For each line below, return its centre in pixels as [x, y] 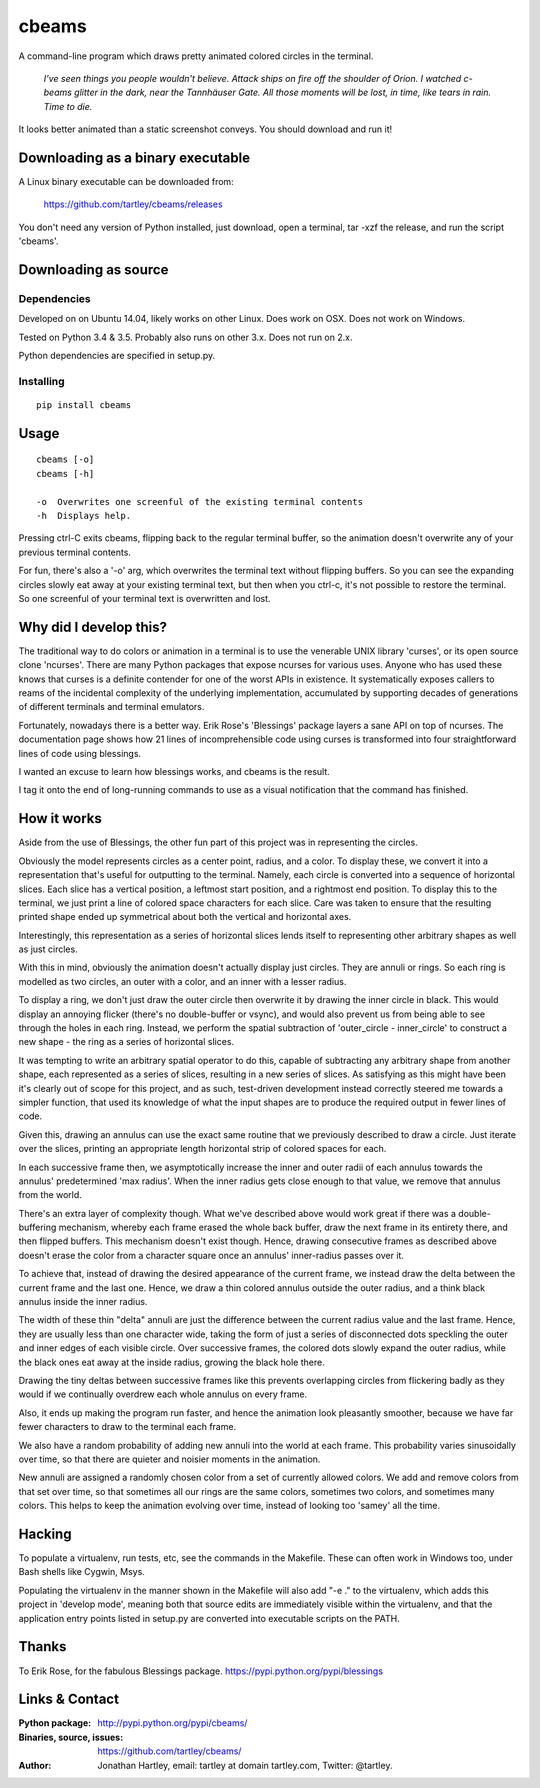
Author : [35, 1765]
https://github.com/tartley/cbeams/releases [133, 204]
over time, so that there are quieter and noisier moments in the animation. [169, 1459]
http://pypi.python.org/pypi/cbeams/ [172, 1723]
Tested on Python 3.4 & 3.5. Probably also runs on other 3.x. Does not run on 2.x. [185, 337]
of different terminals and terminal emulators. [111, 707]
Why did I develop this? [93, 626]
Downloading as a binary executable [134, 157]
